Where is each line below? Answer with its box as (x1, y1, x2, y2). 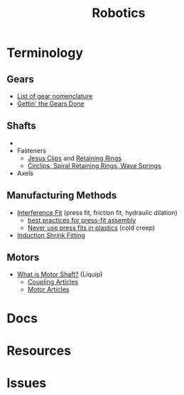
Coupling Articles (27, 278, 79, 286)
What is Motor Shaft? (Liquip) (16, 270, 103, 279)
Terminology (6, 45, 83, 61)
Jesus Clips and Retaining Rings (27, 154, 122, 162)
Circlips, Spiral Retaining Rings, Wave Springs (27, 161, 161, 169)
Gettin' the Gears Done (16, 99, 85, 108)
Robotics (91, 5, 146, 21)
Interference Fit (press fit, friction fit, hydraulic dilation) (16, 208, 178, 217)
